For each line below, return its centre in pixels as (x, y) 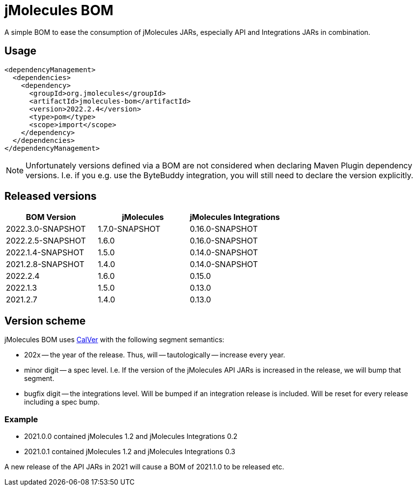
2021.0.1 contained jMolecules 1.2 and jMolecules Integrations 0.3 (130, 452)
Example (21, 419)
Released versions (51, 196)
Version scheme (45, 321)
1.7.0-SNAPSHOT (129, 229)
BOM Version (51, 217)
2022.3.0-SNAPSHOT (46, 229)
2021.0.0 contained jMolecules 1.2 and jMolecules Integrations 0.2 (131, 436)
